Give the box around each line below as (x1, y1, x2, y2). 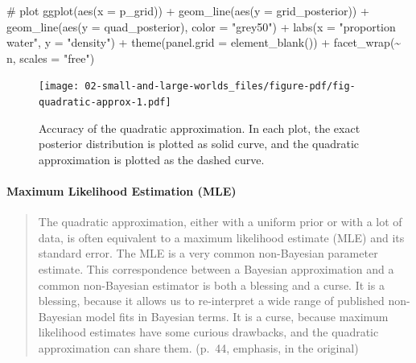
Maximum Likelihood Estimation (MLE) (6, 183, 237, 200)
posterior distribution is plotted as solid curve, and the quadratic (39, 135, 360, 152)
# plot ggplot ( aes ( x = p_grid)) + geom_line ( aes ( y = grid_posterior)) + (6, 2, 369, 19)
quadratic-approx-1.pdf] (39, 97, 171, 109)
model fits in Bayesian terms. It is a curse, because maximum (85, 307, 389, 324)
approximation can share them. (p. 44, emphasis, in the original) (38, 340, 359, 357)
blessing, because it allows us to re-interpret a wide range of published (38, 292, 385, 309)
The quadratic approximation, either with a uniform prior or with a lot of (38, 213, 402, 230)
